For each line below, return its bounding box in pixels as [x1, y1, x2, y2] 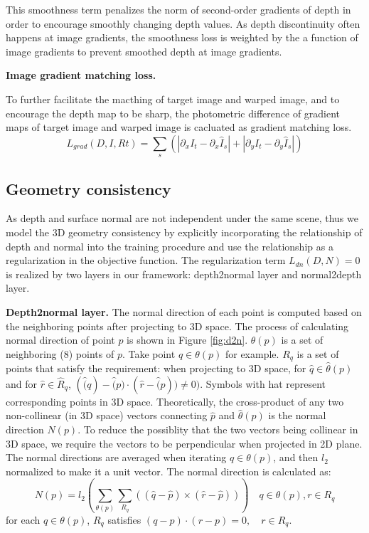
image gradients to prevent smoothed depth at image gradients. [6, 43, 282, 58]
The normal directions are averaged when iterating [6, 450, 227, 465]
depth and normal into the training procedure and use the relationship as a [6, 238, 333, 253]
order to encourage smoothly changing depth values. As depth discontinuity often [6, 16, 360, 31]
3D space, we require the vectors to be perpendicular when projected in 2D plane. [6, 436, 363, 450]
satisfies [107, 512, 141, 527]
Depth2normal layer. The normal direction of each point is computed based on [6, 304, 362, 319]
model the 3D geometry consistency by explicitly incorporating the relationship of [6, 224, 363, 239]
